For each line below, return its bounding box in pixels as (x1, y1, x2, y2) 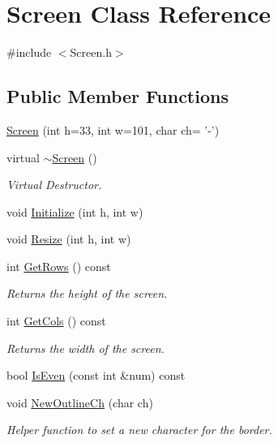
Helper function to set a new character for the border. (6, 421, 272, 438)
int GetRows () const (6, 257, 111, 274)
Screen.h (70, 44, 112, 61)
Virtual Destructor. (6, 176, 102, 193)
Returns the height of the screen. (6, 285, 168, 302)
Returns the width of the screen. (6, 339, 165, 356)
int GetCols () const (6, 312, 106, 329)
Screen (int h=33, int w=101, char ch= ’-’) (6, 121, 220, 138)
